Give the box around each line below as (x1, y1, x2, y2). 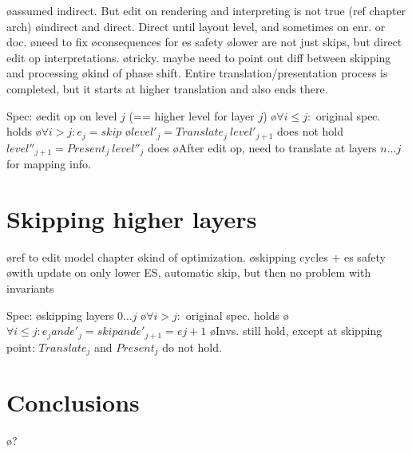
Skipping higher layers (6, 202, 257, 234)
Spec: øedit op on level (6, 107, 117, 124)
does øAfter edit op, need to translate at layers (148, 139, 377, 156)
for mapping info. (6, 156, 91, 172)
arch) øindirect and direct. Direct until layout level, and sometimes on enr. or (6, 18, 386, 34)
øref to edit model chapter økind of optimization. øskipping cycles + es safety (6, 248, 386, 265)
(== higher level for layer (129, 107, 255, 124)
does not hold (277, 123, 344, 140)
